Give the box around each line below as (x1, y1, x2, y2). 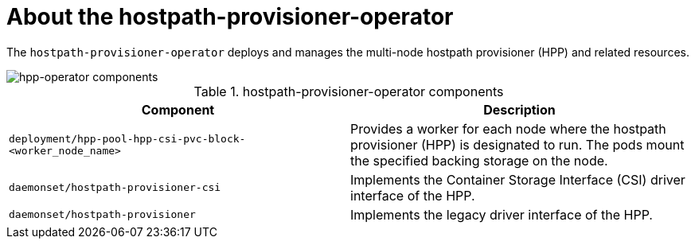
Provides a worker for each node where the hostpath (350, 120, 666, 137)
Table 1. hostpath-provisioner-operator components (193, 83, 504, 99)
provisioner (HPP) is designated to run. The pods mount (350, 136, 685, 153)
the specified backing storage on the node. (350, 152, 608, 169)
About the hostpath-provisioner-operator (6, 3, 454, 30)
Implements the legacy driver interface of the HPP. (350, 206, 653, 223)
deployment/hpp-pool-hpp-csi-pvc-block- (9, 132, 246, 145)
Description (483, 101, 556, 118)
